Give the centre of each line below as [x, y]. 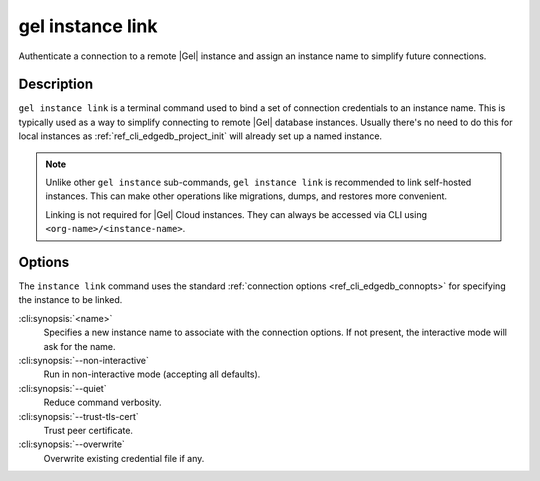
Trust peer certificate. [88, 430]
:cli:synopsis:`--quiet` [62, 388]
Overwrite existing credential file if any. [124, 458]
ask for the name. [79, 346]
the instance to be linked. [70, 300]
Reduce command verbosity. [102, 402]
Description [56, 84]
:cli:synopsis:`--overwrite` [71, 444]
